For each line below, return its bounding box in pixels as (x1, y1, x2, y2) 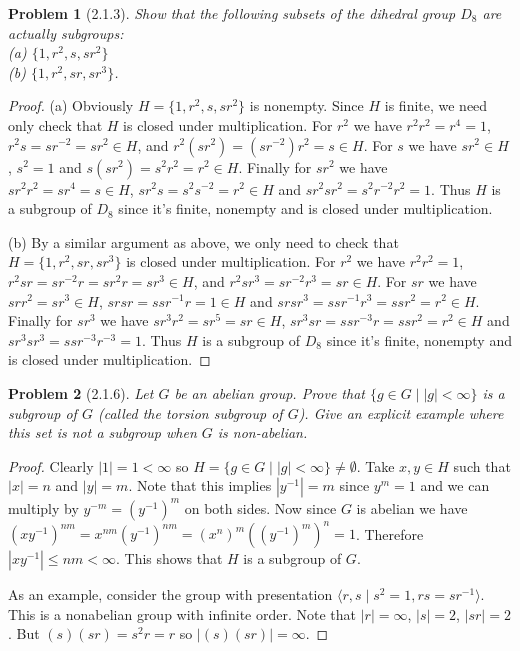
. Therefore (355, 523, 424, 544)
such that (453, 455, 511, 476)
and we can (420, 475, 490, 496)
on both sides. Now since (184, 497, 337, 518)
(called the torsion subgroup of (97, 402, 283, 423)
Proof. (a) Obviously (8, 95, 134, 116)
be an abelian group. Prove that (174, 382, 365, 403)
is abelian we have (356, 497, 468, 518)
